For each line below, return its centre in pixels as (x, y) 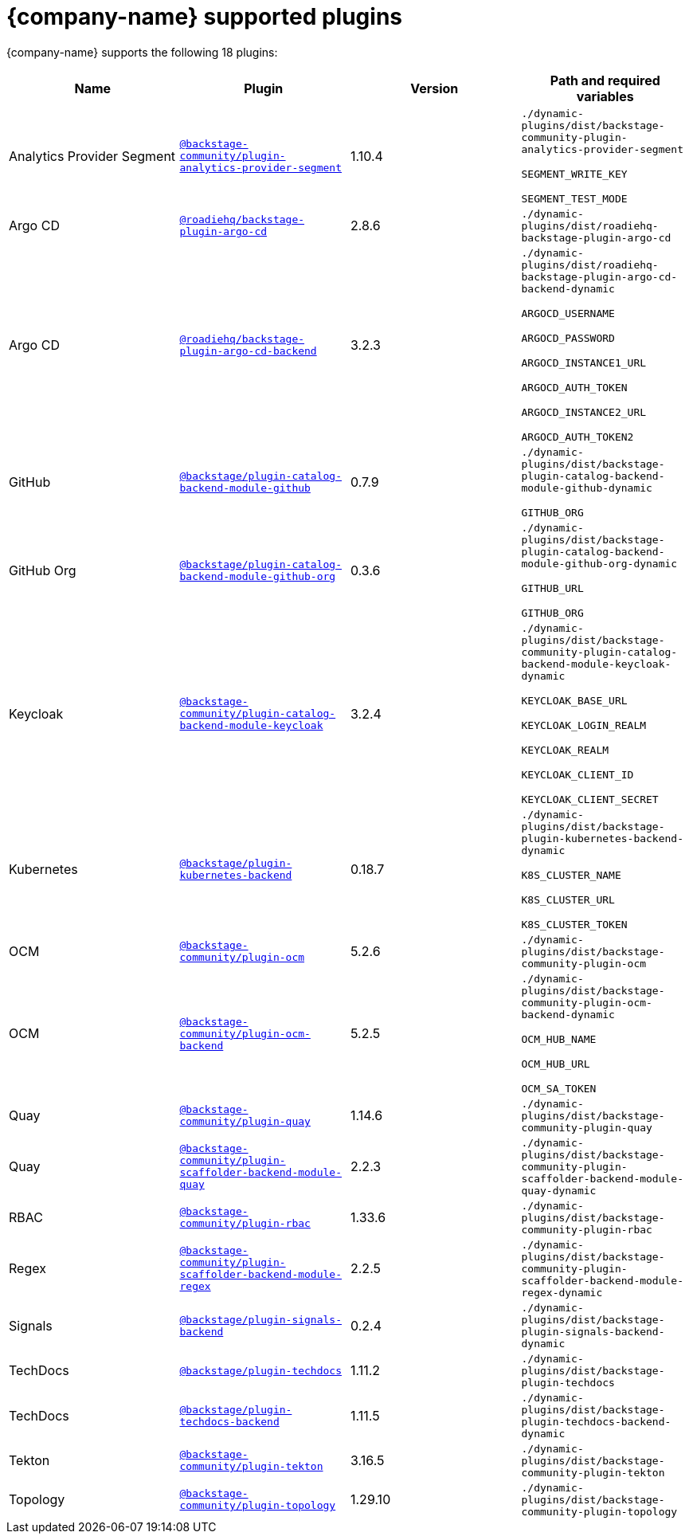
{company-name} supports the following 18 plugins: (142, 52)
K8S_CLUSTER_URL (568, 899)
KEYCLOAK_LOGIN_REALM (584, 725)
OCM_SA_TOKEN (559, 1088)
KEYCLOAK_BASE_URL (574, 700)
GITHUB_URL (552, 588)
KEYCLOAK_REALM (565, 750)
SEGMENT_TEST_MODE (574, 198)
